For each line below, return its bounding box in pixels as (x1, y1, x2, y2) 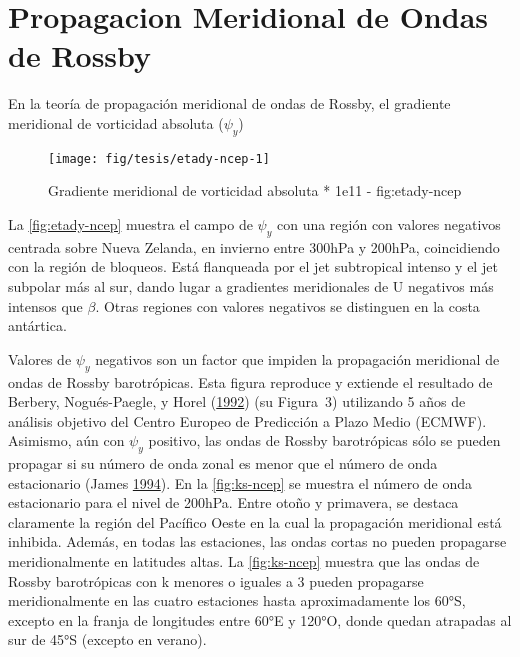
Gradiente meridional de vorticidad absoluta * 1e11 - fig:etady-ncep (48, 180, 462, 201)
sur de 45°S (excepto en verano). (8, 629, 207, 650)
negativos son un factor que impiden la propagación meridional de (95, 348, 500, 369)
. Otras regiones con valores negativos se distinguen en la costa (95, 295, 480, 316)
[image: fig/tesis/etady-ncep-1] (48, 151, 270, 166)
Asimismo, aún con (8, 430, 125, 451)
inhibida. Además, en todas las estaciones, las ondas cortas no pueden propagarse (8, 531, 507, 552)
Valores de (8, 348, 72, 369)
